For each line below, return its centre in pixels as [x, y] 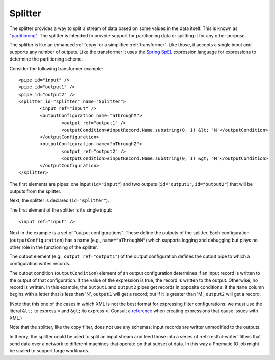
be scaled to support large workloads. [49, 351]
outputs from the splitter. [35, 191]
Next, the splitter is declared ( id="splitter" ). [59, 200]
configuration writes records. [40, 263]
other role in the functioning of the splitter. [54, 247]
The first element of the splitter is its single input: [61, 210]
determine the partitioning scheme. [46, 59]
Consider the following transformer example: [56, 68]
